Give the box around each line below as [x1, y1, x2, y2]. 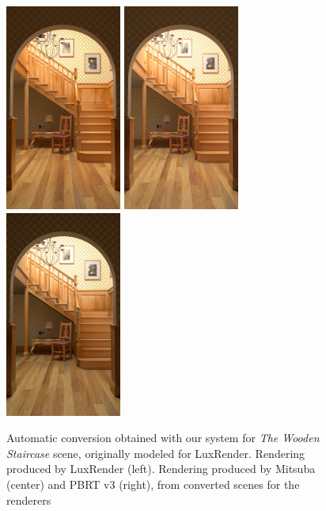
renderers [6, 491, 51, 508]
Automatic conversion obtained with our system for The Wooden [6, 429, 320, 446]
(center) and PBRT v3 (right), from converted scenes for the [6, 475, 300, 492]
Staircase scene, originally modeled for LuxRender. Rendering [6, 444, 305, 461]
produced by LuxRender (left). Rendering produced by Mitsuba [6, 460, 316, 477]
